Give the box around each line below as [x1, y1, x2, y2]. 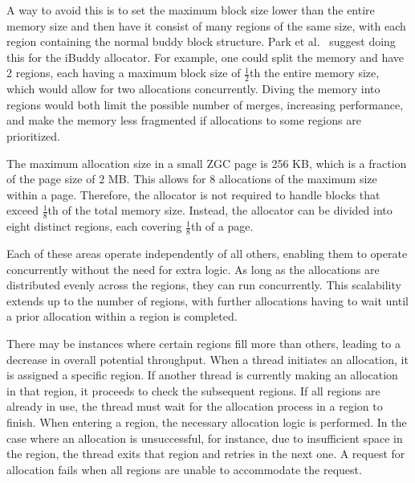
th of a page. [190, 218, 254, 235]
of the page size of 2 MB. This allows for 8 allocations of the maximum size [6, 170, 377, 187]
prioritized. [6, 127, 60, 144]
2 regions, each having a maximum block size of [6, 64, 241, 81]
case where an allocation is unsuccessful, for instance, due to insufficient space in [6, 429, 403, 446]
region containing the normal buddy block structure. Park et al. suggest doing [6, 33, 396, 50]
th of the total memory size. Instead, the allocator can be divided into [47, 202, 393, 219]
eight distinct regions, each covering [6, 218, 182, 235]
